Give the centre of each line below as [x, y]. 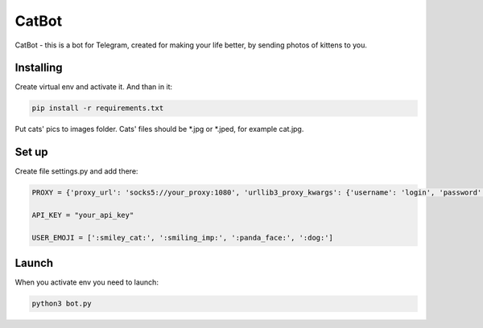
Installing [39, 68]
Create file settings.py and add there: [76, 171]
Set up [31, 152]
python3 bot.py [62, 304]
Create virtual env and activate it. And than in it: [94, 87]
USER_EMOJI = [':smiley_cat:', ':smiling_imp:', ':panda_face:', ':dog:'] [183, 238]
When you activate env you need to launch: [87, 282]
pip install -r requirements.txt [98, 108]
